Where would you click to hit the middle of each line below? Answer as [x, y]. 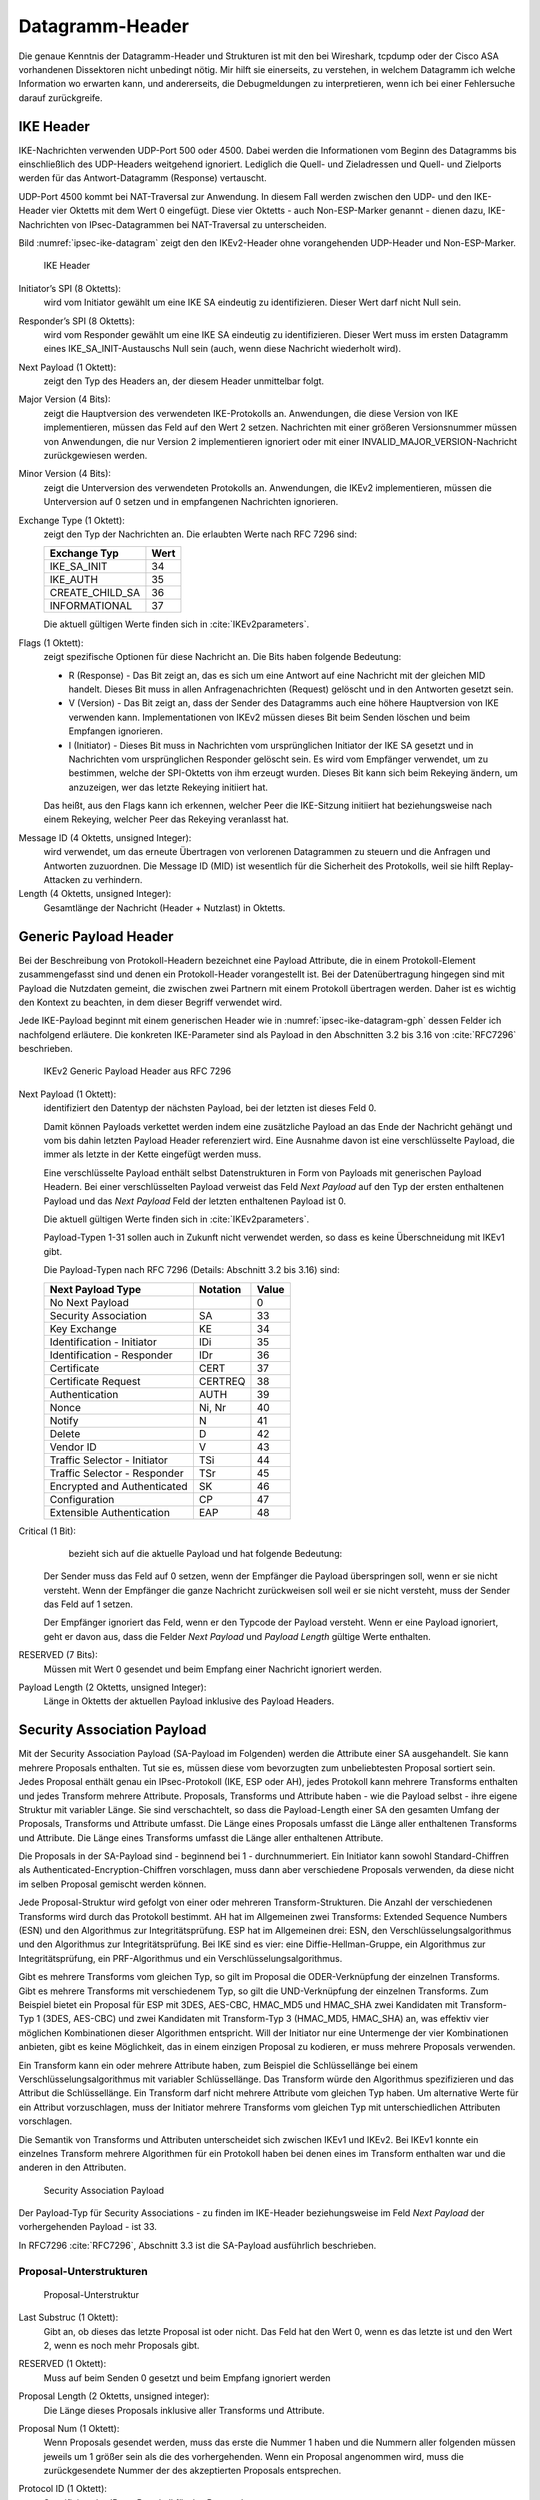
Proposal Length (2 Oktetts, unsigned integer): [114, 2396]
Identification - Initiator [103, 1342]
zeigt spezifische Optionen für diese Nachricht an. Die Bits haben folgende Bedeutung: [222, 657]
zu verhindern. [112, 880]
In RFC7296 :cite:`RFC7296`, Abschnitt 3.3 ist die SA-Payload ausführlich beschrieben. [197, 2245]
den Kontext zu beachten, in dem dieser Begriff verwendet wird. [150, 1002]
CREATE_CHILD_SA [95, 593]
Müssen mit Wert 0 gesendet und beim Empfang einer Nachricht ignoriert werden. [212, 1669]
